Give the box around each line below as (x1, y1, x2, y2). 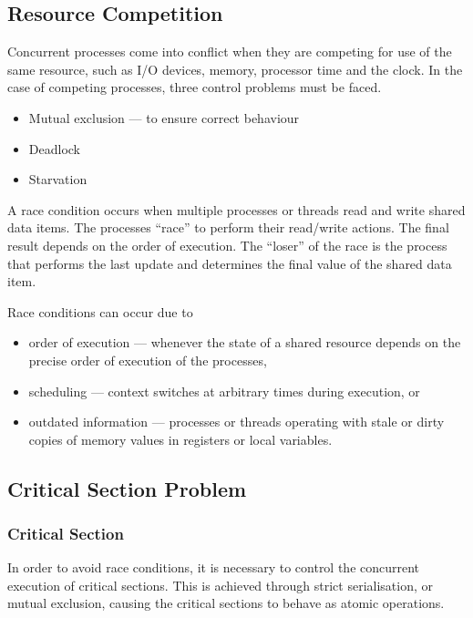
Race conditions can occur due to (7, 302, 193, 321)
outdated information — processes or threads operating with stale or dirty (28, 412, 445, 431)
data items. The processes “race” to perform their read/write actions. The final (7, 218, 449, 237)
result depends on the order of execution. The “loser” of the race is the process (7, 235, 447, 254)
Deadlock (28, 139, 80, 158)
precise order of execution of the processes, (28, 350, 267, 369)
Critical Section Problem (7, 474, 247, 502)
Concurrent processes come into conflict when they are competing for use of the (7, 42, 452, 61)
